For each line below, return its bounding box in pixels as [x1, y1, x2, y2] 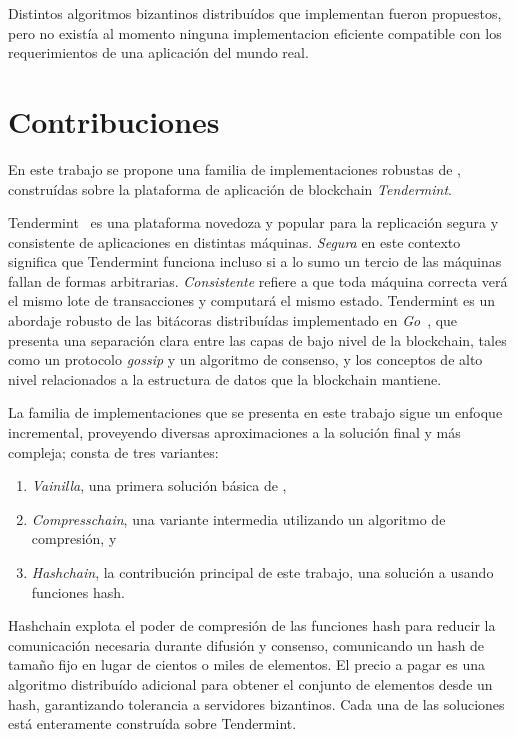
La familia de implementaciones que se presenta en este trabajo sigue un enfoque [8, 402, 503, 423]
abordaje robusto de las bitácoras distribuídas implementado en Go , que [8, 310, 458, 331]
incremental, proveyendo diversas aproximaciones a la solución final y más [8, 422, 461, 443]
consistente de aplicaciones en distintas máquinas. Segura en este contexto [8, 231, 461, 252]
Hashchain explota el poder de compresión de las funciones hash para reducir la [8, 615, 496, 636]
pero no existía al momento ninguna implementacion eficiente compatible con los [8, 22, 502, 43]
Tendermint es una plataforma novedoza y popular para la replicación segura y [8, 212, 499, 233]
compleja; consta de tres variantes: [8, 441, 219, 462]
